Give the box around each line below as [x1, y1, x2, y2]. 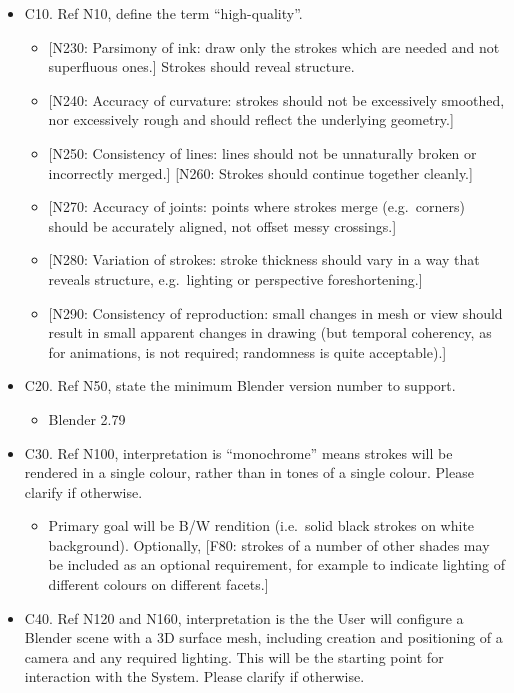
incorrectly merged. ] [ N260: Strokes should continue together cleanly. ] [48, 162, 473, 183]
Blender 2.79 [48, 408, 126, 429]
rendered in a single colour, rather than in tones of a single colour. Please [24, 462, 474, 483]
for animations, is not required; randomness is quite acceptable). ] [48, 341, 447, 362]
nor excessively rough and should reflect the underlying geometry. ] [48, 109, 454, 130]
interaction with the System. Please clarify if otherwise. [24, 666, 365, 687]
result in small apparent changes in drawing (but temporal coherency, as [48, 322, 492, 343]
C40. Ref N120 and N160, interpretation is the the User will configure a [24, 607, 464, 628]
